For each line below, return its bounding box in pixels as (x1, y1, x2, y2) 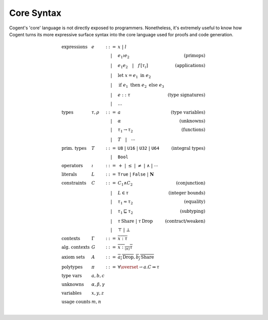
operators (61, 163, 83, 168)
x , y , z (91, 290, 104, 296)
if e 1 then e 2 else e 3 (118, 82, 164, 89)
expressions (61, 44, 88, 50)
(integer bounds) (168, 190, 205, 195)
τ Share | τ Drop (117, 218, 153, 224)
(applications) (175, 63, 205, 68)
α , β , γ (91, 281, 105, 287)
